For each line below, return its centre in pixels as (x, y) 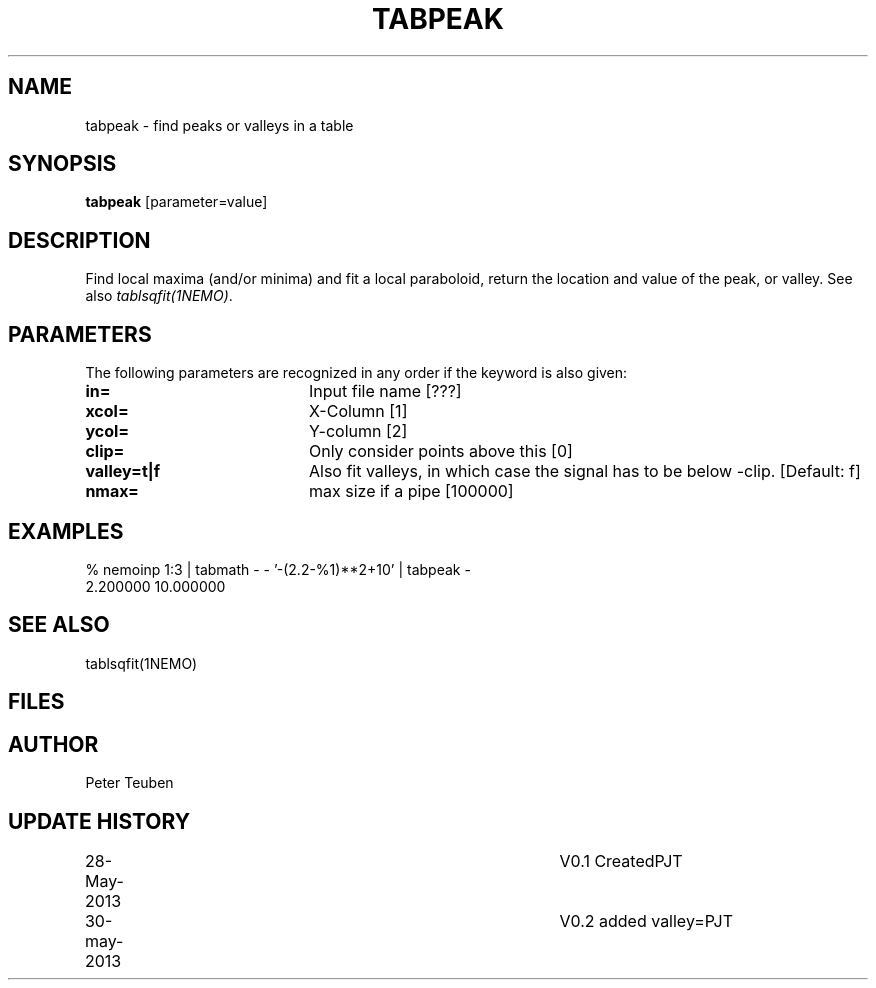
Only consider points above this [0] (440, 451)
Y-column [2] (358, 431)
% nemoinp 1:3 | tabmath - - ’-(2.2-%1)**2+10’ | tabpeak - (278, 569)
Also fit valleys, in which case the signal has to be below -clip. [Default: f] (584, 471)
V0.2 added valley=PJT (646, 920)
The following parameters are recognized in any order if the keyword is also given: (356, 373)
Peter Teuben (129, 783)
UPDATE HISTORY (99, 821)
